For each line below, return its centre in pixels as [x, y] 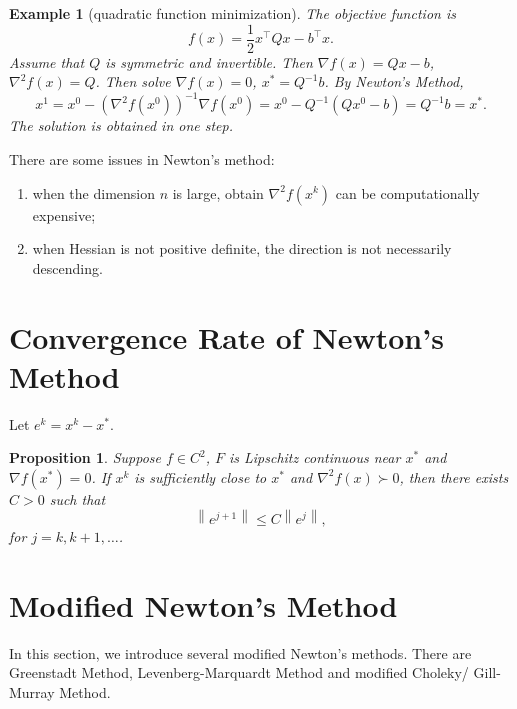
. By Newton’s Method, [394, 81]
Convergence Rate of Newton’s [226, 336]
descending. [67, 267]
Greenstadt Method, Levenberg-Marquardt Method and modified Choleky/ [239, 672]
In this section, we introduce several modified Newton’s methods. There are [240, 652]
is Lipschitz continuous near [314, 457]
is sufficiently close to [200, 476]
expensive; [64, 214]
